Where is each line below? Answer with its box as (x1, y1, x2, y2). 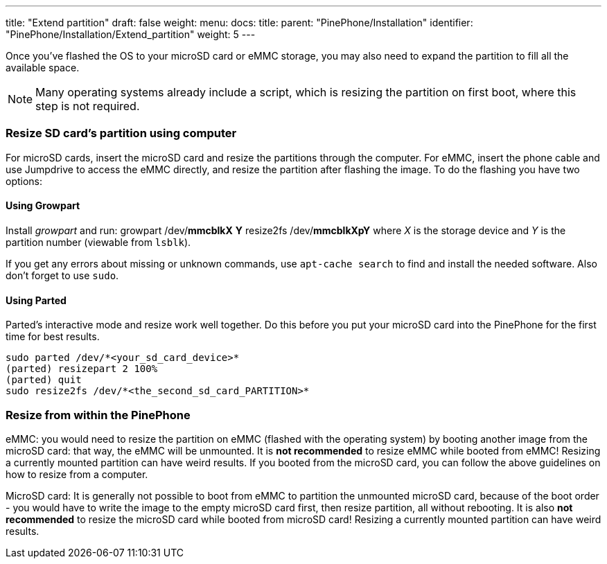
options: (6, 175, 43, 187)
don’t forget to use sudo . (6, 269, 119, 281)
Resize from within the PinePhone (6, 407, 191, 422)
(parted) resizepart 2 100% (6, 363, 158, 375)
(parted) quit (6, 374, 82, 386)
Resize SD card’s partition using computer (6, 126, 237, 141)
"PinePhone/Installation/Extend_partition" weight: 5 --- (6, 28, 256, 40)
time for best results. (6, 331, 100, 343)
